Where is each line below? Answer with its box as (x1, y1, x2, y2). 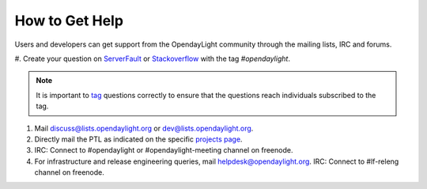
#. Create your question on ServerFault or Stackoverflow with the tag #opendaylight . (14, 54, 290, 63)
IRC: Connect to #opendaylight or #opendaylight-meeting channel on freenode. (34, 146, 293, 155)
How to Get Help (14, 12, 124, 29)
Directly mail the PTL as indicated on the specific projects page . (34, 134, 243, 144)
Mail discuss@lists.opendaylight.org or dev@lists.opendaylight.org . (34, 123, 254, 133)
